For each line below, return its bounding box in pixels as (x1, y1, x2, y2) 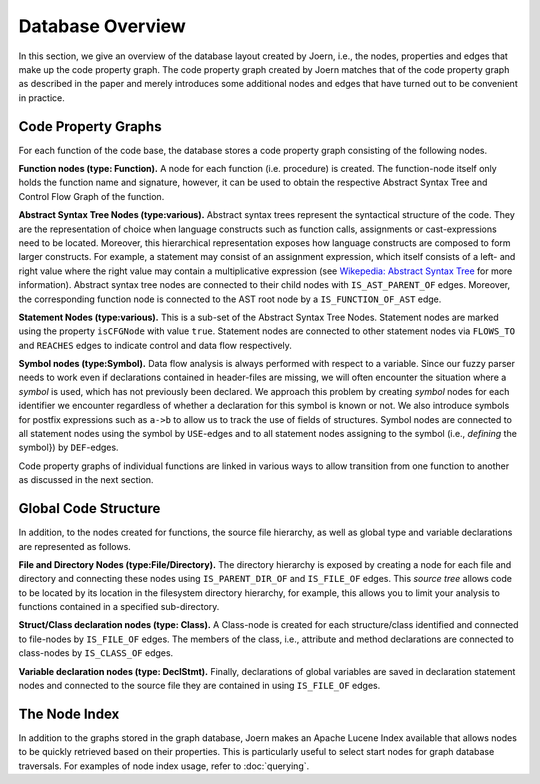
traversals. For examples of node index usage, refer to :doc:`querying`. (18, 760, 310, 772)
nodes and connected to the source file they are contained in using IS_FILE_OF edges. (18, 680, 381, 692)
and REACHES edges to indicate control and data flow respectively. (18, 339, 292, 351)
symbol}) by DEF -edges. (18, 441, 119, 454)
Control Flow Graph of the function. (18, 190, 165, 202)
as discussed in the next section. (18, 474, 154, 486)
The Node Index (18, 705, 120, 722)
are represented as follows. (18, 540, 132, 552)
